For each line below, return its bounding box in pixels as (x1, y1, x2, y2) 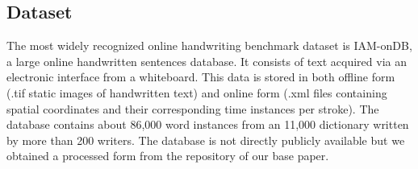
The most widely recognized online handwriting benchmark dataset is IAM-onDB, (6, 37, 412, 54)
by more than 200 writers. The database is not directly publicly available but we (6, 131, 405, 148)
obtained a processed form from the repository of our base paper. (6, 147, 329, 164)
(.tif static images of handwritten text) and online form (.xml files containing (6, 84, 387, 101)
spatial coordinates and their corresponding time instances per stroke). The (6, 100, 379, 117)
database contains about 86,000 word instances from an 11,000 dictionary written (6, 116, 409, 133)
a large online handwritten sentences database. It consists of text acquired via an (6, 52, 408, 69)
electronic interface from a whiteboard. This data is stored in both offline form (6, 68, 395, 85)
